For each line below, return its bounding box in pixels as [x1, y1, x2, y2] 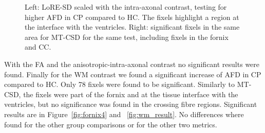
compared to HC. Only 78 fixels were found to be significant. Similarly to [4, 79, 235, 90]
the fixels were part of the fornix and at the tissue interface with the [23, 88, 238, 99]
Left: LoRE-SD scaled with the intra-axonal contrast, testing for [25, 2, 227, 12]
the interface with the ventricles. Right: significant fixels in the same [25, 21, 240, 32]
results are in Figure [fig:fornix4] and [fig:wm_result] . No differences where [4, 108, 244, 119]
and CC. [25, 41, 51, 52]
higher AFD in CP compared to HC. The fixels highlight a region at [25, 11, 239, 22]
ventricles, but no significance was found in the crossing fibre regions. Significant [4, 99, 257, 109]
